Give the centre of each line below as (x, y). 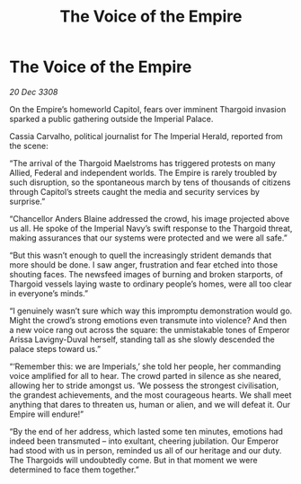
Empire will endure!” (47, 414)
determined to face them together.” (74, 470)
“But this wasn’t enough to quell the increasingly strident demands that (141, 255)
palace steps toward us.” (55, 348)
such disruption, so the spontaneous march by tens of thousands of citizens (150, 182)
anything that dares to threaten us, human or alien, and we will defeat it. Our (150, 404)
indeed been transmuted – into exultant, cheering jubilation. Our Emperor (144, 441)
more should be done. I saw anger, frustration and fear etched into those (144, 264)
